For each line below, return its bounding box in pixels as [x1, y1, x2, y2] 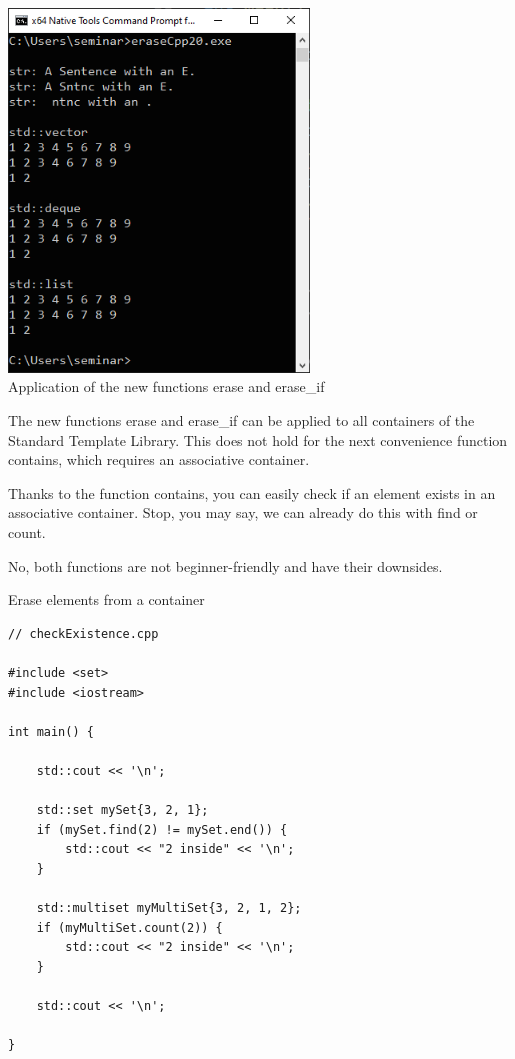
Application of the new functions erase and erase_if [8, 376, 325, 397]
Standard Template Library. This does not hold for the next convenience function [8, 429, 508, 450]
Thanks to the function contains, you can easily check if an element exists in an [8, 482, 496, 503]
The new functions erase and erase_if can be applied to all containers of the [8, 409, 475, 430]
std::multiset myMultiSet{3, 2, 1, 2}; [36, 901, 302, 916]
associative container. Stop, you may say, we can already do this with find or [8, 502, 478, 523]
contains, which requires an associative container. [8, 449, 310, 470]
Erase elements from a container [8, 589, 205, 610]
